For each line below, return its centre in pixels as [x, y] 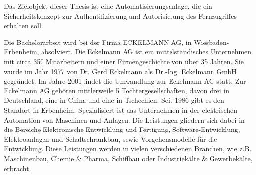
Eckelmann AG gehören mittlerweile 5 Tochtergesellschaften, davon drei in [117, 90]
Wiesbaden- [212, 42]
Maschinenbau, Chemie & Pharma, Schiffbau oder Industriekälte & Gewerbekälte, [128, 158]
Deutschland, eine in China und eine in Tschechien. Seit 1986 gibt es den [114, 100]
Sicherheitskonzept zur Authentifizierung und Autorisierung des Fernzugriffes [120, 16]
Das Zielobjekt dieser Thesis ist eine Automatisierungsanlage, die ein [108, 6]
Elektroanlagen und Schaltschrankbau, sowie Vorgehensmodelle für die [111, 139]
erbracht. [18, 168]
